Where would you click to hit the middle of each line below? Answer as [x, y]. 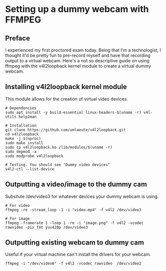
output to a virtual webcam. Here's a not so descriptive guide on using [77, 61]
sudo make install [24, 143]
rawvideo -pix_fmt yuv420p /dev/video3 [47, 227]
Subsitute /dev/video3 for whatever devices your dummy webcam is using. [82, 196]
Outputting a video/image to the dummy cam [76, 185]
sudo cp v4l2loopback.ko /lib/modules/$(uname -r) [59, 147]
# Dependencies [21, 108]
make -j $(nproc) [23, 138]
